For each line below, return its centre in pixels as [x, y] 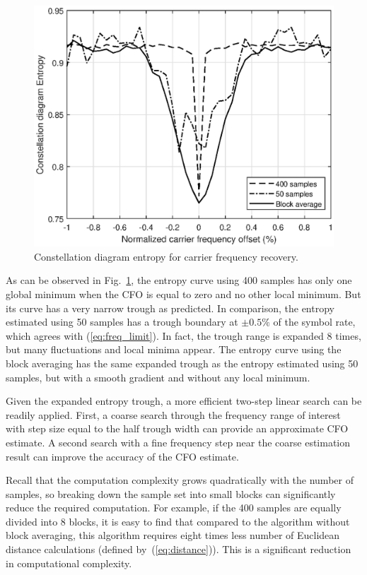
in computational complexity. [69, 563]
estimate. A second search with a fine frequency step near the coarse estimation [178, 442]
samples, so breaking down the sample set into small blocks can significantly [171, 493]
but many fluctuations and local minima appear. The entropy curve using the [174, 349]
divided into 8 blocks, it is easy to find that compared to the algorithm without [178, 521]
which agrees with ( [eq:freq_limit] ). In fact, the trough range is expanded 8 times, [183, 335]
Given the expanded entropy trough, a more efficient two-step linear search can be [184, 401]
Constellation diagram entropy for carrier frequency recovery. [166, 256]
